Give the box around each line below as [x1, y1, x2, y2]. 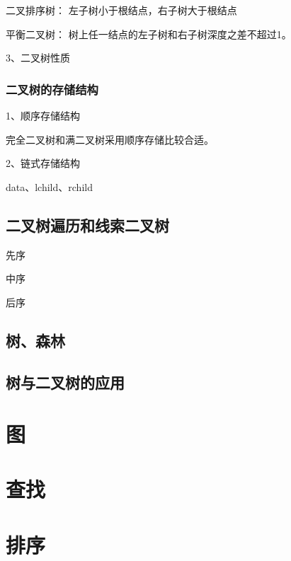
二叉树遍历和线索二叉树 [6, 214, 169, 236]
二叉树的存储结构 [6, 80, 98, 98]
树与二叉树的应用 [6, 371, 125, 393]
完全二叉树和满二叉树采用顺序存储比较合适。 [6, 132, 214, 146]
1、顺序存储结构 [6, 108, 80, 122]
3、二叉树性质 [6, 50, 70, 65]
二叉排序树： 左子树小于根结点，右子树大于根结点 [6, 3, 237, 17]
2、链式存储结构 [6, 156, 80, 170]
